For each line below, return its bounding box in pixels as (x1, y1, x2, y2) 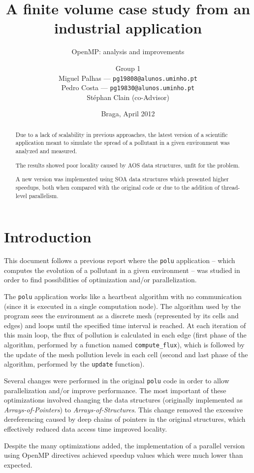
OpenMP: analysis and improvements (71, 46, 185, 57)
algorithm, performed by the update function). (4, 359, 145, 369)
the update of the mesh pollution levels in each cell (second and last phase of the (4, 349, 248, 359)
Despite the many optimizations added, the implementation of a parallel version (4, 440, 245, 450)
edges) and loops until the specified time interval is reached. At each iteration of (4, 320, 246, 330)
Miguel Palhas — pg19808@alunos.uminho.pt (59, 72, 197, 83)
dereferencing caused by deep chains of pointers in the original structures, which (4, 414, 246, 424)
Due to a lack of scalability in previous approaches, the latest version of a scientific (15, 130, 228, 138)
